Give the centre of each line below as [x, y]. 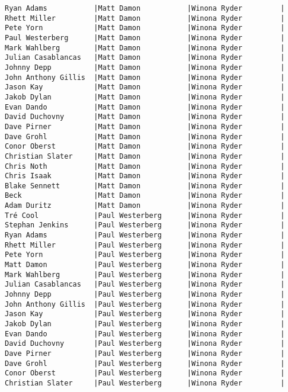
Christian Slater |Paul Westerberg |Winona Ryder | [145, 383]
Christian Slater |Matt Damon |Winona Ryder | [145, 156]
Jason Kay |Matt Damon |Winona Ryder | [145, 87]
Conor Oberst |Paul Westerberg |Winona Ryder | [145, 373]
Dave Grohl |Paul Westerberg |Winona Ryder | [145, 363]
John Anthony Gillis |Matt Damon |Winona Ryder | [145, 77]
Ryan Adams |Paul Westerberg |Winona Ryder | [145, 235]
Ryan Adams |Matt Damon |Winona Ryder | [145, 8]
